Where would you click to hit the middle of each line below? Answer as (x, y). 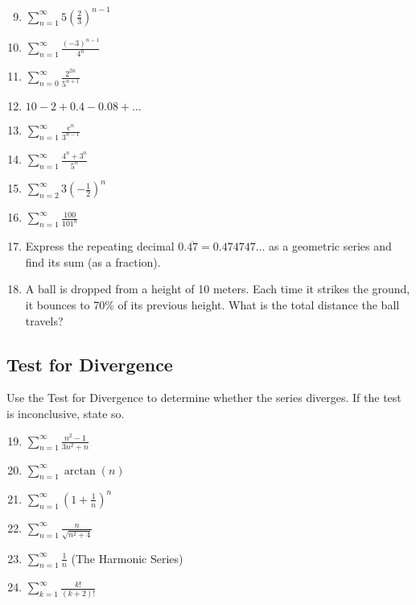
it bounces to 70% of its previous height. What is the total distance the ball (212, 304)
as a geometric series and (330, 246)
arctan (80, 471)
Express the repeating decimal (100, 246)
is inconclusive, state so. (66, 413)
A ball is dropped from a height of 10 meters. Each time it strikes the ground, (218, 289)
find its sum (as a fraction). (93, 261)
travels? (44, 320)
